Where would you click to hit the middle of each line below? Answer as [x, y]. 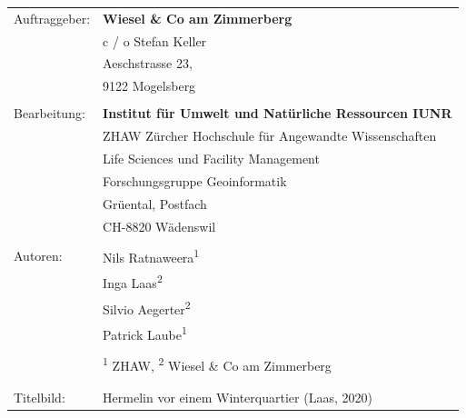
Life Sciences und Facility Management [211, 159]
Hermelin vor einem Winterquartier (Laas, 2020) [238, 397]
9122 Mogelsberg [149, 86]
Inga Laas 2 [133, 281]
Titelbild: [40, 397]
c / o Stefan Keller [155, 40]
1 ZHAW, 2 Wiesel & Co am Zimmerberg [217, 363]
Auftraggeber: [52, 18]
